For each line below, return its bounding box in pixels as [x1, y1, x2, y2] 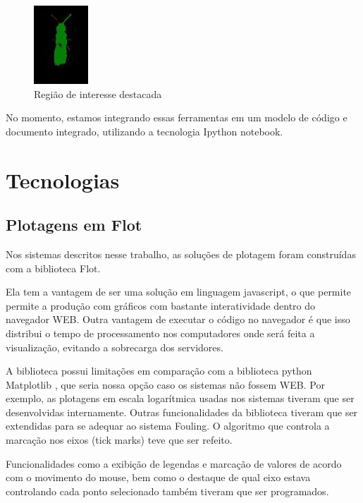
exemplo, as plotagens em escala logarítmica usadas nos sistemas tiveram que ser [6, 391, 355, 406]
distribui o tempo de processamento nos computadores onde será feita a [6, 325, 315, 340]
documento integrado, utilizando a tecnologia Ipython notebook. [6, 123, 283, 138]
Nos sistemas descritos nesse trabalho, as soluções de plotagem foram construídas [6, 246, 356, 261]
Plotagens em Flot [6, 214, 142, 236]
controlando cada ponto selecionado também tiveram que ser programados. [6, 483, 329, 498]
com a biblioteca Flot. [6, 260, 101, 275]
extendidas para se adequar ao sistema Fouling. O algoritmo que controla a [6, 418, 330, 433]
